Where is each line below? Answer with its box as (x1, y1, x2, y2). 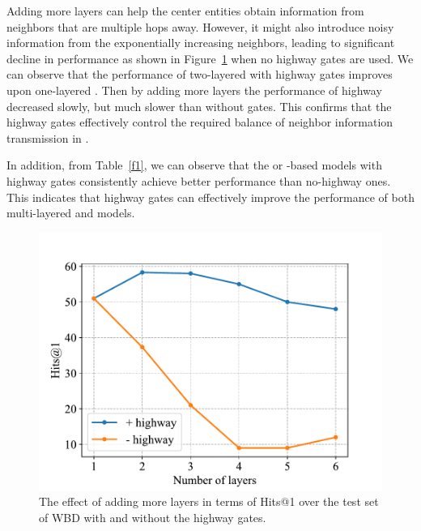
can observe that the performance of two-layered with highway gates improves (6, 66, 393, 83)
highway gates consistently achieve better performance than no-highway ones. (6, 172, 391, 189)
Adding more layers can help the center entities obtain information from (6, 2, 364, 19)
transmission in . (6, 129, 89, 146)
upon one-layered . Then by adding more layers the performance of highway (6, 81, 382, 98)
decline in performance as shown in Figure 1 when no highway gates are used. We (6, 49, 414, 66)
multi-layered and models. (6, 204, 135, 221)
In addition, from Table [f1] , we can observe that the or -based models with (6, 156, 382, 173)
